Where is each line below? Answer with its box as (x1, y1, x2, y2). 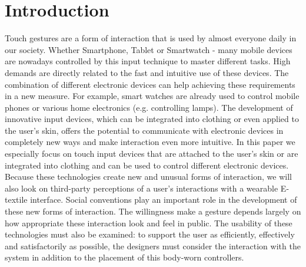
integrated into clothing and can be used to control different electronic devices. (5, 159, 289, 171)
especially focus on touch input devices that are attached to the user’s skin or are (5, 147, 298, 160)
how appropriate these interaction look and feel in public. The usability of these (5, 216, 292, 229)
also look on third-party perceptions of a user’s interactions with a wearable (5, 182, 278, 194)
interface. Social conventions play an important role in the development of (30, 193, 297, 206)
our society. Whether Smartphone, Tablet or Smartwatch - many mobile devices (5, 43, 292, 55)
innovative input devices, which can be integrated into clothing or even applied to (5, 113, 299, 125)
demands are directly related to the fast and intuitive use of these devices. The (5, 66, 289, 78)
